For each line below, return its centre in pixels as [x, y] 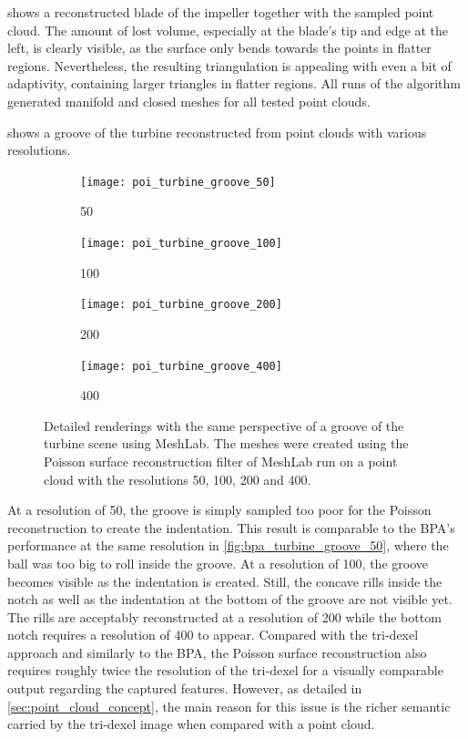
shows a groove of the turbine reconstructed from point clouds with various [217, 132]
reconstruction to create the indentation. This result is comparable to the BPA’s [231, 527]
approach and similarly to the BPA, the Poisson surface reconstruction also [217, 652]
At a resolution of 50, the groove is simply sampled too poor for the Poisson [219, 510]
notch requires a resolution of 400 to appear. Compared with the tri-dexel [213, 635]
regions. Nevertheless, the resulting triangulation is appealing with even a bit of [229, 65]
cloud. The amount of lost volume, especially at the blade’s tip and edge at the [228, 30]
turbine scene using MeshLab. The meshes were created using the [226, 443]
